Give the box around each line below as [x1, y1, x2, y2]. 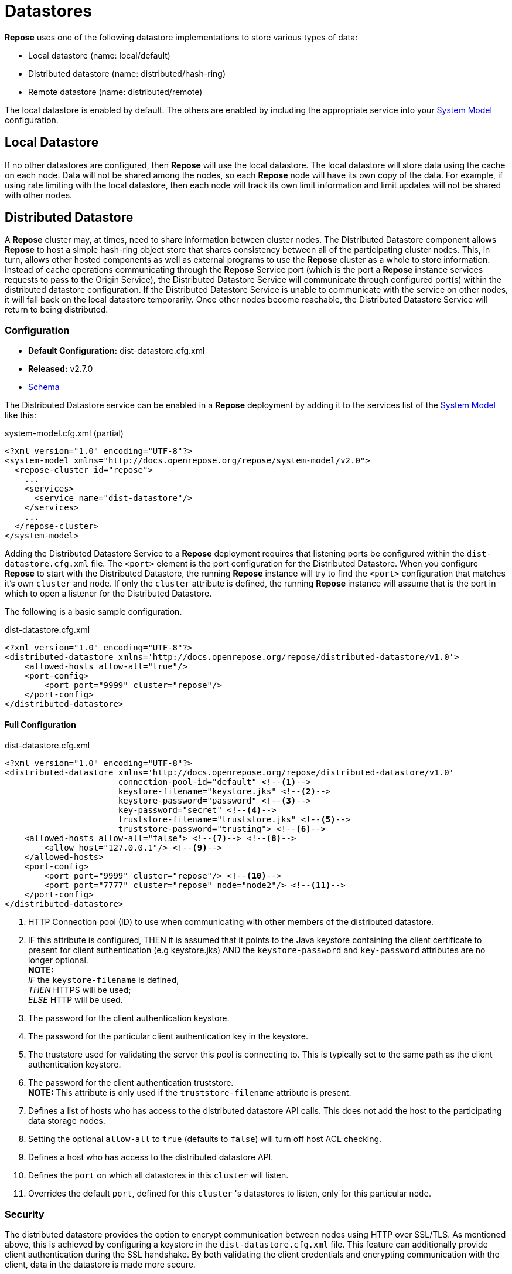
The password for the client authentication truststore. [28, 1078, 234, 1088]
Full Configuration [5, 719, 76, 730]
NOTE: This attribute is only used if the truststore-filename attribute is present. [28, 1087, 351, 1098]
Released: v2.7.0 [28, 364, 93, 374]
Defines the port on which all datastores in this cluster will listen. [28, 1170, 289, 1181]
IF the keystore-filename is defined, [28, 975, 179, 985]
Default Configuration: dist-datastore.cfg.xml [28, 345, 205, 356]
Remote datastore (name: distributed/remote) [28, 86, 203, 97]
